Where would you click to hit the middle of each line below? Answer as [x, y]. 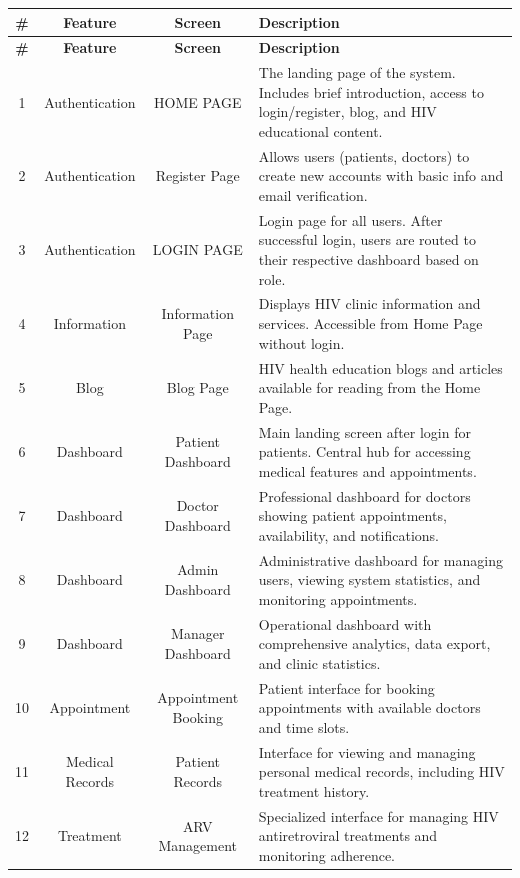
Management [198, 845]
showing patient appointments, [352, 515]
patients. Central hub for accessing [364, 451]
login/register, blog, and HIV [347, 111]
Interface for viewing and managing [367, 751]
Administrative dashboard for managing [380, 559]
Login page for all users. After [350, 219]
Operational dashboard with [345, 623]
